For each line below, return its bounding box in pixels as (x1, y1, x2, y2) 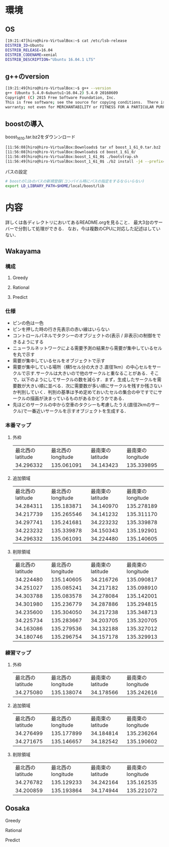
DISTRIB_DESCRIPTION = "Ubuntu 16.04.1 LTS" (5, 57, 96, 62)
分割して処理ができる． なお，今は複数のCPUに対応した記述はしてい (18, 226, 161, 232)
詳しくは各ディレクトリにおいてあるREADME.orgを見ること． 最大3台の (5, 219, 154, 225)
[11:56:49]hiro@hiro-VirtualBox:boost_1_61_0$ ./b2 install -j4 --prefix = (5, 159, 165, 164)
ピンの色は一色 (12, 320, 44, 326)
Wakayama (5, 247, 41, 256)
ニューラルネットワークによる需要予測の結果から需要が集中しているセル (12, 345, 162, 351)
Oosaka (5, 804, 30, 813)
